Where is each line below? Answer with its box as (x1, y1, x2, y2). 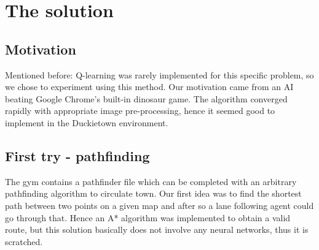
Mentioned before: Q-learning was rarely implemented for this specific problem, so (5, 68, 314, 81)
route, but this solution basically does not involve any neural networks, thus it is (5, 223, 309, 236)
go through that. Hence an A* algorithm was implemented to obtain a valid (5, 211, 291, 224)
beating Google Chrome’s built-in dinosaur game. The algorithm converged (5, 92, 288, 105)
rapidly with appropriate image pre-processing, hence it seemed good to (5, 104, 275, 117)
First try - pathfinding (5, 146, 150, 165)
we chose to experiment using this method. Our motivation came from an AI (5, 80, 294, 93)
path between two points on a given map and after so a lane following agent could (5, 199, 314, 211)
